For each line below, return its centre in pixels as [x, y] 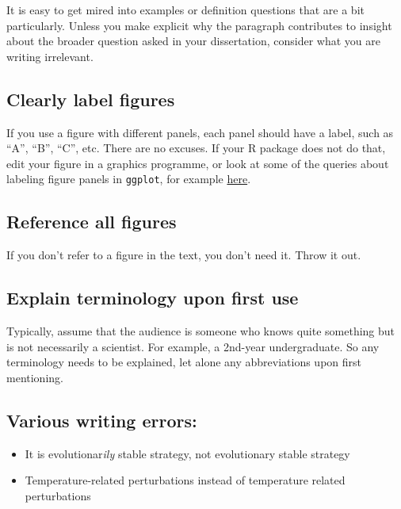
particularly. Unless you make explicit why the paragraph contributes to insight [199, 25]
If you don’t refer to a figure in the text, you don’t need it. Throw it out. [184, 255]
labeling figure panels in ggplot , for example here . [129, 179]
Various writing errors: [102, 420]
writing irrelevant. [50, 56]
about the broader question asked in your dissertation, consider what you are [193, 41]
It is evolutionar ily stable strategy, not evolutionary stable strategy [187, 453]
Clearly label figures [91, 99]
